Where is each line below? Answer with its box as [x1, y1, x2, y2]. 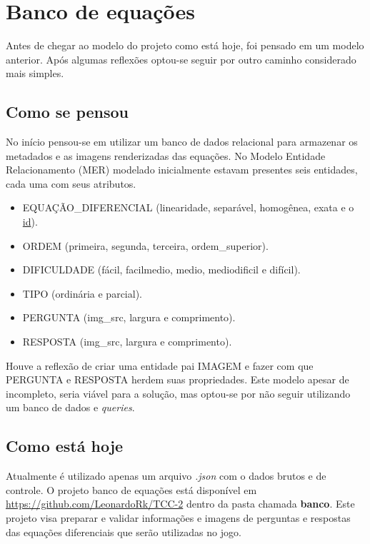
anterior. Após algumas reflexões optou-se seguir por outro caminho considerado [6, 51, 356, 66]
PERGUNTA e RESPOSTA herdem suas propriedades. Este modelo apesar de [6, 372, 349, 387]
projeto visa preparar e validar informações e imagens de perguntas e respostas [6, 510, 351, 525]
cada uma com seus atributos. [6, 176, 136, 191]
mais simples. [6, 66, 64, 81]
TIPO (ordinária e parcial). [22, 286, 142, 301]
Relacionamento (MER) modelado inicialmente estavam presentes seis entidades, [6, 162, 358, 177]
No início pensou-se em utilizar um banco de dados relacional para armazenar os [6, 134, 358, 149]
